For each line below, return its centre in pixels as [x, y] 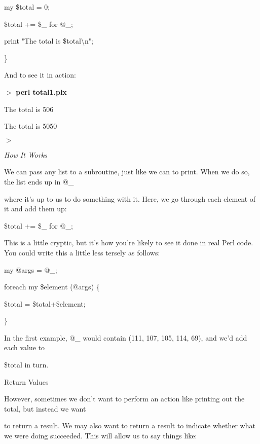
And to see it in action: [40, 75]
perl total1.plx [41, 91]
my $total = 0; [27, 7]
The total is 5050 [31, 126]
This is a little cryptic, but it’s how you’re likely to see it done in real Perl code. [129, 243]
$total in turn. [26, 365]
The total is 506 [29, 109]
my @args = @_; [31, 269]
